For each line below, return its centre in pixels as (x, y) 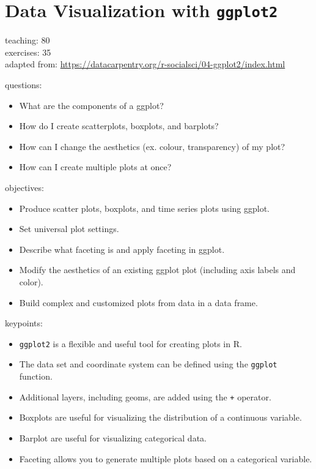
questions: (24, 85)
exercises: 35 (28, 52)
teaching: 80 (28, 40)
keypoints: (24, 323)
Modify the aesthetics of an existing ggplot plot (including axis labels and (157, 270)
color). (31, 281)
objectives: (24, 187)
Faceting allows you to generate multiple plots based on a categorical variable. (166, 458)
